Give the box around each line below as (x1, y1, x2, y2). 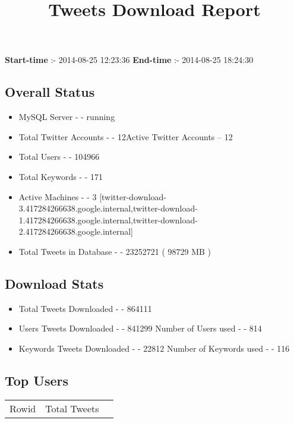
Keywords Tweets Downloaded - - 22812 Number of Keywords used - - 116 (18, 342, 290, 354)
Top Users (5, 371, 68, 389)
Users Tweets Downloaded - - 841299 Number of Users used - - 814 (18, 322, 262, 334)
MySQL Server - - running (18, 111, 115, 123)
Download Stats (5, 274, 104, 292)
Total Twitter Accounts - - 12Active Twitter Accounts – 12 (18, 130, 233, 143)
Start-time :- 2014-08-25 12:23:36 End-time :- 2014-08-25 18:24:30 (5, 53, 254, 66)
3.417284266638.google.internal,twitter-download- (18, 202, 198, 214)
